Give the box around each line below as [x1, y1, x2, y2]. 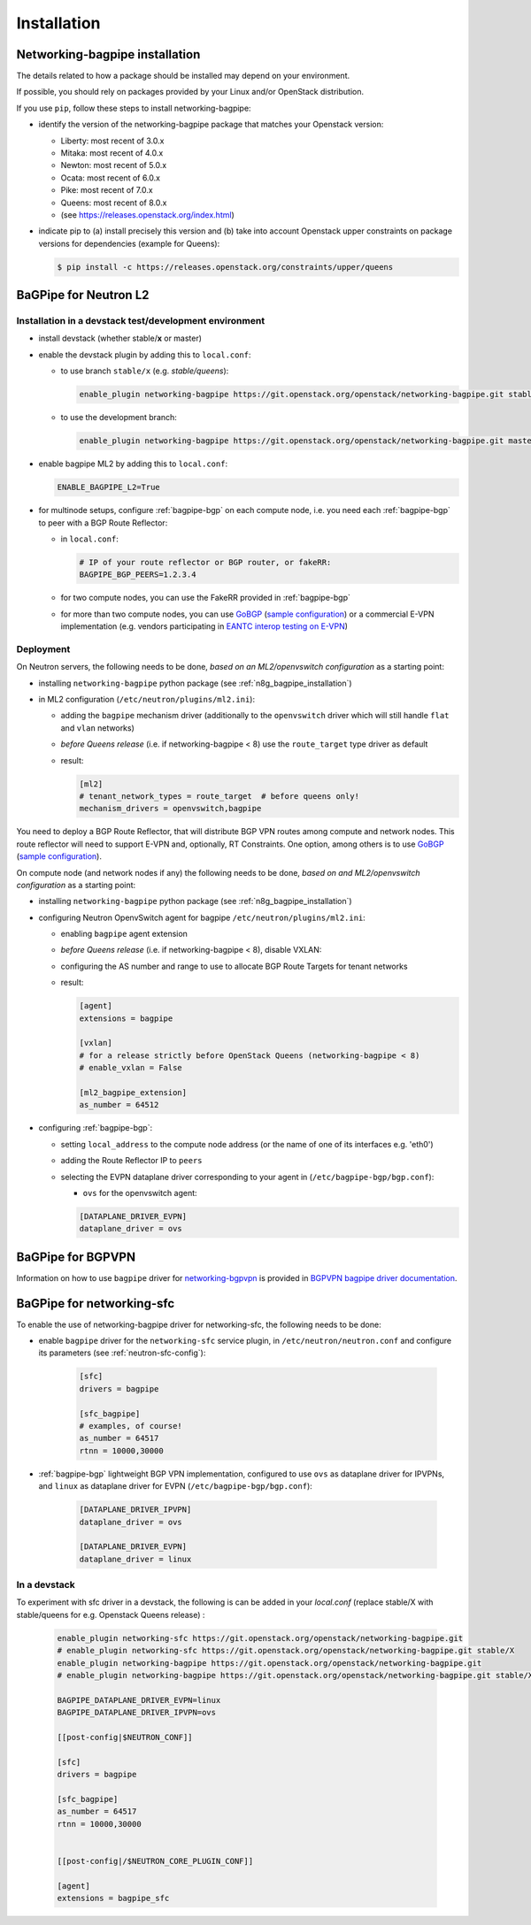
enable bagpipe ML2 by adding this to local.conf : [38, 458, 228, 469]
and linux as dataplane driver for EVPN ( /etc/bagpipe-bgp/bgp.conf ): [38, 1481, 313, 1492]
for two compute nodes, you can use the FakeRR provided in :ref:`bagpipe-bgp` [60, 593, 351, 603]
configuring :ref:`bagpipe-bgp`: [38, 1123, 153, 1133]
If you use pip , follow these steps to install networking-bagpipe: [16, 103, 251, 113]
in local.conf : [60, 533, 119, 544]
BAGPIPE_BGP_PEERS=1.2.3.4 [79, 570, 196, 579]
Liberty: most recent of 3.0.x [60, 135, 165, 146]
